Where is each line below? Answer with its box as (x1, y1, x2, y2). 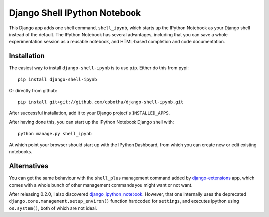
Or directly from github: (9, 88, 57, 94)
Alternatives (9, 162, 49, 170)
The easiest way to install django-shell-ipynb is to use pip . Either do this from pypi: (9, 65, 189, 71)
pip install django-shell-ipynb (18, 76, 97, 82)
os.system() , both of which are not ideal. (9, 205, 97, 211)
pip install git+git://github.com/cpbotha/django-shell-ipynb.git (18, 99, 184, 105)
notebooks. (9, 149, 32, 155)
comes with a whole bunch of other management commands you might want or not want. (9, 182, 193, 188)
